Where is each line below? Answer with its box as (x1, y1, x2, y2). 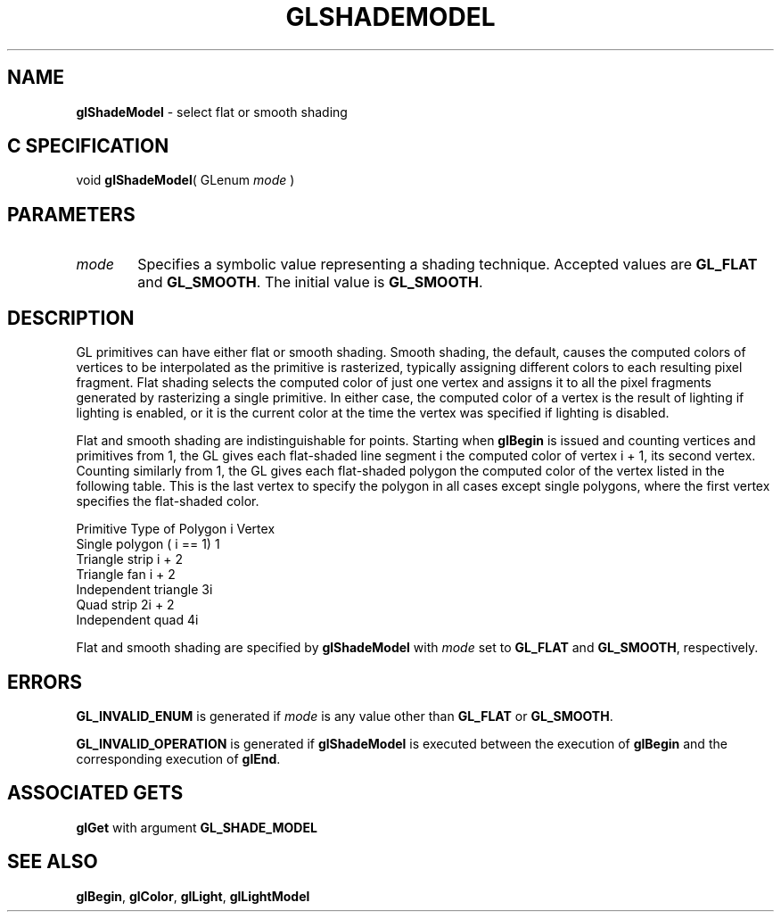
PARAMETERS (7, 203, 136, 226)
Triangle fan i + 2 (76, 567, 176, 583)
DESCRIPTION (7, 306, 135, 329)
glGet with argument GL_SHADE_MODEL (76, 819, 317, 835)
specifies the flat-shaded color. (76, 493, 259, 509)
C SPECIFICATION (7, 135, 169, 158)
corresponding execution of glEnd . (76, 750, 281, 766)
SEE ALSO (7, 850, 98, 873)
